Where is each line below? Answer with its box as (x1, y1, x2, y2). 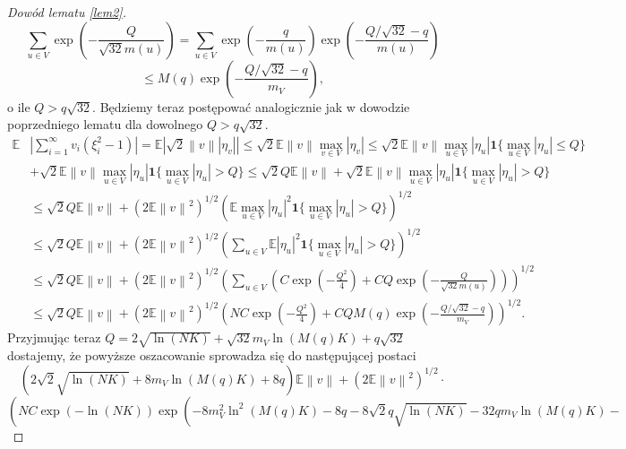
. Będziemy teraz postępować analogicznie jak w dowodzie (92, 97, 410, 116)
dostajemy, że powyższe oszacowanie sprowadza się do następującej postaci (7, 346, 416, 365)
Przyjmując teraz (7, 328, 101, 347)
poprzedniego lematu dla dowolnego (7, 115, 203, 134)
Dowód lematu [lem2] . (7, 3, 126, 21)
